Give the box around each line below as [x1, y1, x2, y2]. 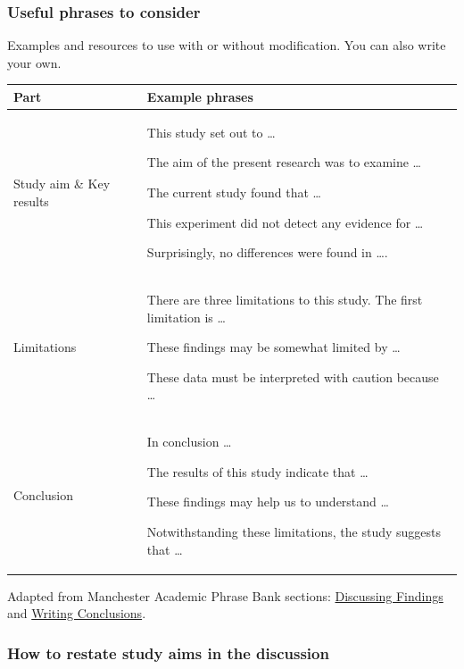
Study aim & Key [13, 174, 111, 193]
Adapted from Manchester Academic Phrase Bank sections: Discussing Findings [7, 586, 443, 605]
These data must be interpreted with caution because [146, 367, 439, 386]
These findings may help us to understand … [146, 492, 389, 511]
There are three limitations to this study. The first [146, 289, 423, 308]
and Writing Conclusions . [7, 604, 146, 623]
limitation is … [146, 307, 226, 326]
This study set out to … [146, 122, 276, 141]
